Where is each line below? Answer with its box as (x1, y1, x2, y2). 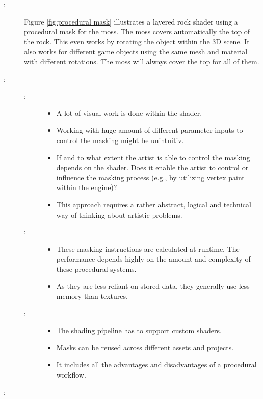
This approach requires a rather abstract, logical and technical (56, 199, 251, 209)
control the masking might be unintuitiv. (56, 134, 184, 145)
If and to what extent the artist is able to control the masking (56, 152, 250, 162)
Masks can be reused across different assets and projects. (56, 342, 234, 353)
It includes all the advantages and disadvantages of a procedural (56, 359, 257, 370)
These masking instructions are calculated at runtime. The (56, 243, 240, 254)
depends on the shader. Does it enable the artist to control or (56, 162, 249, 173)
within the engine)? (56, 182, 117, 193)
